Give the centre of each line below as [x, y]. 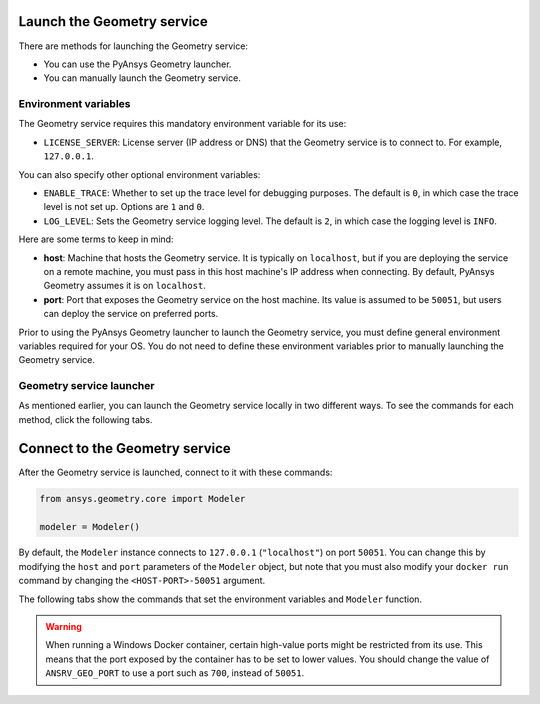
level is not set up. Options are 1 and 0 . [124, 207]
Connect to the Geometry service [125, 448]
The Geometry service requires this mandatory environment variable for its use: [182, 124]
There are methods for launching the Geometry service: [133, 46]
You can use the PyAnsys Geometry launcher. [137, 64]
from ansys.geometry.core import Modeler [142, 498]
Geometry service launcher [86, 386]
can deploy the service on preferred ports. [131, 314]
